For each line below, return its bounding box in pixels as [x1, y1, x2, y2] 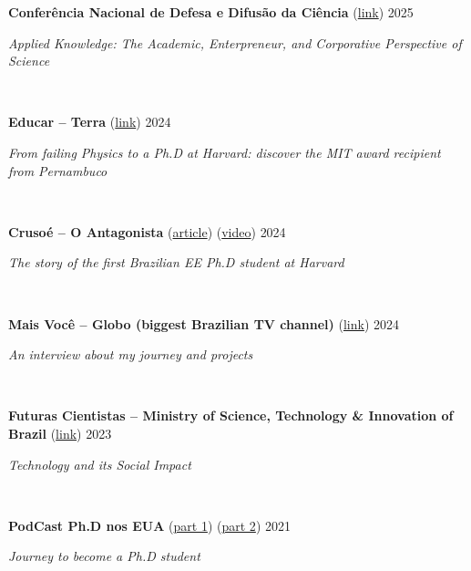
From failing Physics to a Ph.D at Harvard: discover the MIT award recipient [8, 142, 441, 161]
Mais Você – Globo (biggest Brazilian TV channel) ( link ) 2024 [8, 314, 400, 333]
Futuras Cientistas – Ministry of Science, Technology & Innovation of [8, 406, 454, 425]
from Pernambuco [8, 161, 108, 180]
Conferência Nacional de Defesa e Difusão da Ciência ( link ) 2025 [8, 3, 414, 21]
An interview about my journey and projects [8, 345, 253, 364]
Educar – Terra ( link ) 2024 [8, 112, 171, 131]
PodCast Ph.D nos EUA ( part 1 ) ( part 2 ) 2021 [8, 515, 291, 535]
